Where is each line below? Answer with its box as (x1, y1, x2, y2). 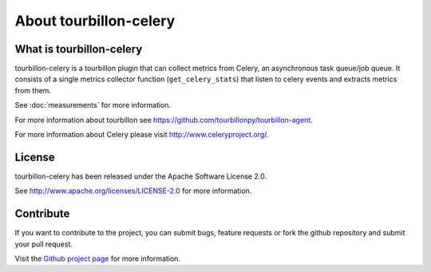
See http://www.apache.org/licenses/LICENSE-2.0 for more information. (14, 186, 252, 195)
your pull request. (14, 239, 73, 249)
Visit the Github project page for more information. (14, 254, 181, 263)
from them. (14, 85, 52, 95)
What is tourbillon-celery (14, 42, 143, 56)
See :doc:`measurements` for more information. (14, 101, 172, 110)
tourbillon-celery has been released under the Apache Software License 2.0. (14, 171, 267, 181)
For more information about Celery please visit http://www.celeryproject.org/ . (14, 130, 269, 140)
